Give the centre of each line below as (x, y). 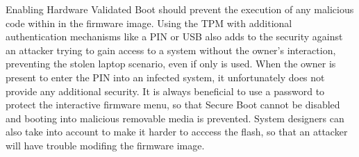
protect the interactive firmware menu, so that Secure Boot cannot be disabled (173, 105)
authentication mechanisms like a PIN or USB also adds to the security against (174, 36)
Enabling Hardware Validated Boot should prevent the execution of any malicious (180, 9)
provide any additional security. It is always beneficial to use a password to (165, 91)
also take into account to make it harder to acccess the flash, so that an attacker (177, 132)
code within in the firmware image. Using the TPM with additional (149, 23)
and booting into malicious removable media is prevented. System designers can (175, 118)
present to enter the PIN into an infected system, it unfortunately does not (165, 77)
